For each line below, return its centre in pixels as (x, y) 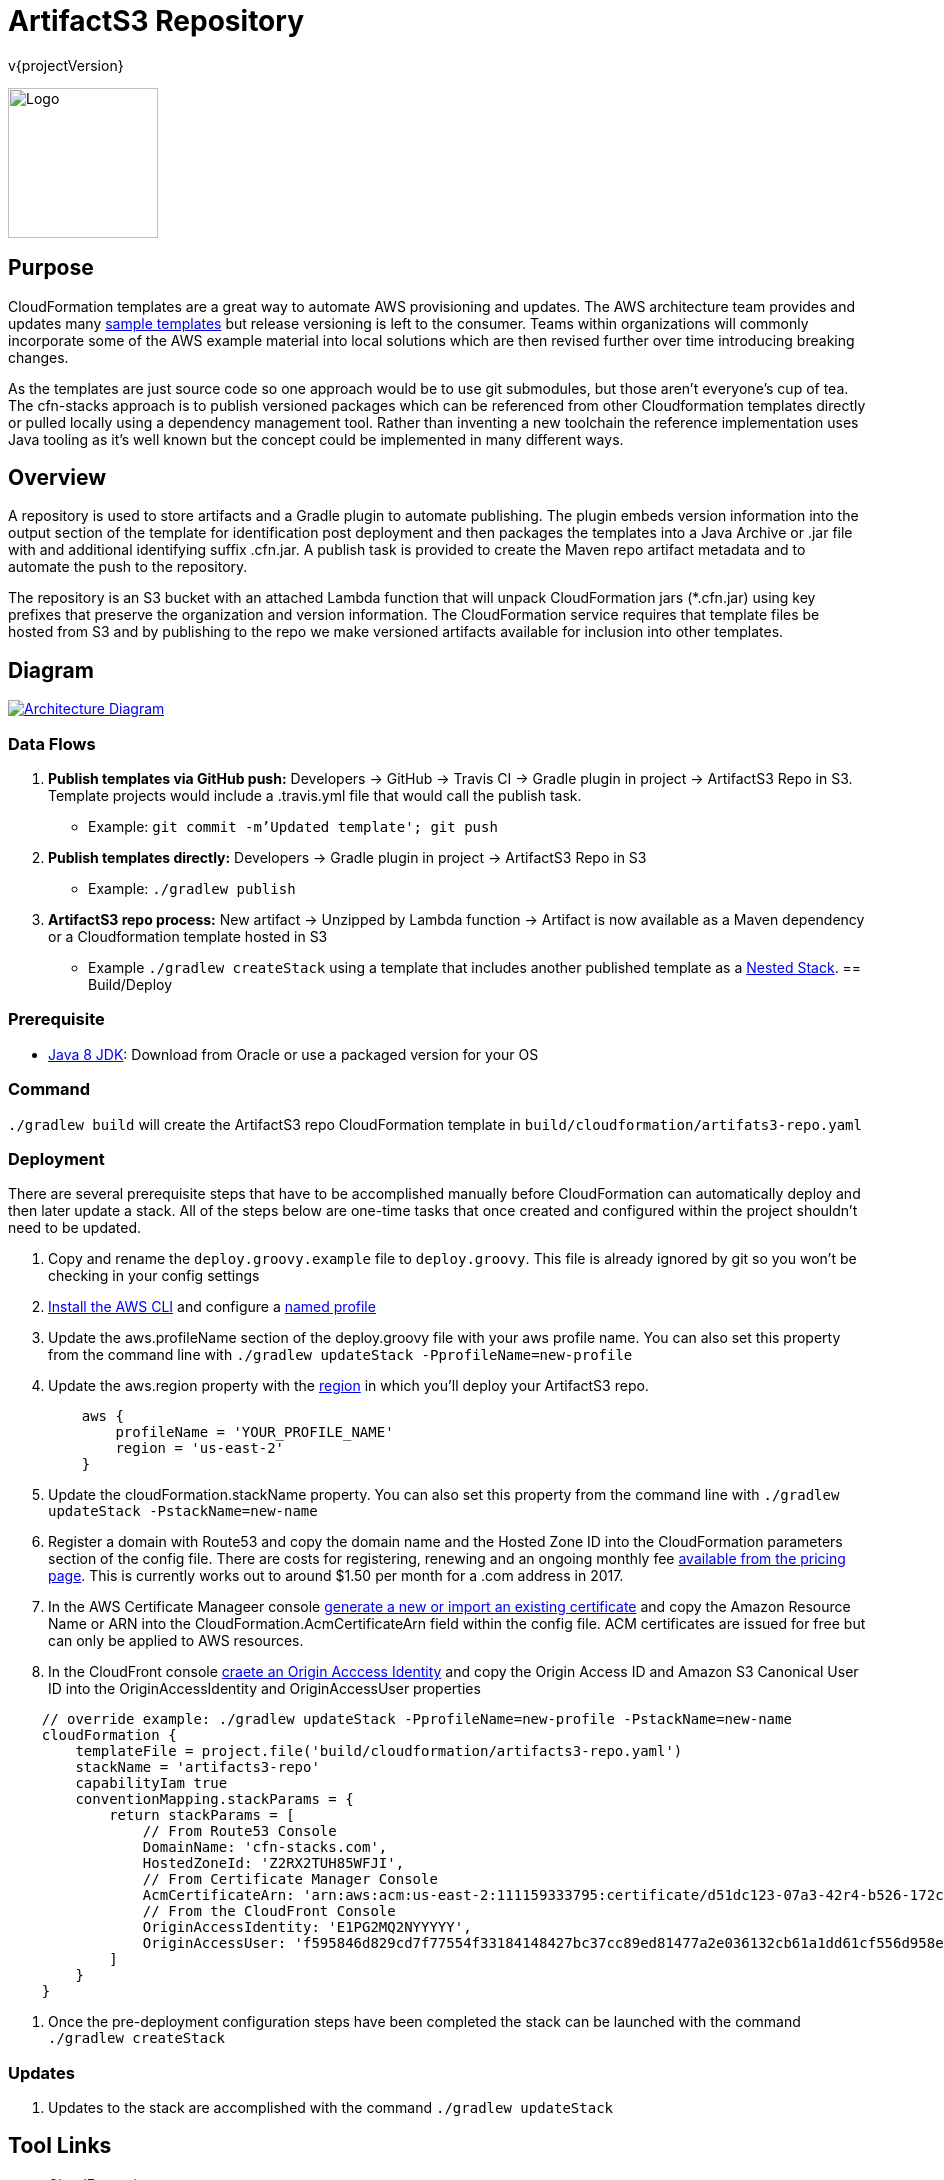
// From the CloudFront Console (269, 1911)
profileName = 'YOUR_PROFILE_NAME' (254, 1432)
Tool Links (60, 2146)
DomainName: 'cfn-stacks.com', (265, 1847)
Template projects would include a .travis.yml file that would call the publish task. (315, 796)
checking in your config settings (154, 1276)
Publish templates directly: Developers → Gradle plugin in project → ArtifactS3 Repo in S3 (347, 858)
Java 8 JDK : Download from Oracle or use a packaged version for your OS (293, 1054)
